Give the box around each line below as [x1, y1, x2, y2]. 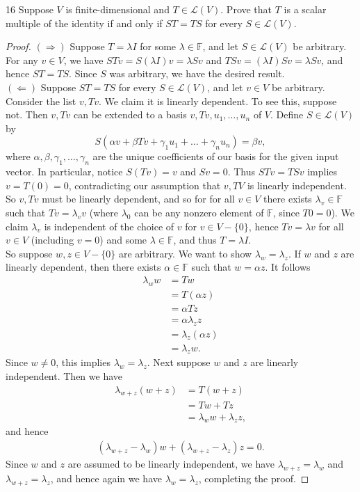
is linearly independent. [247, 177, 347, 192]
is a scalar [284, 2, 327, 16]
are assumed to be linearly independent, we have [67, 456, 275, 470]
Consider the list [6, 93, 76, 108]
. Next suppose [147, 355, 211, 370]
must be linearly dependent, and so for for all [42, 191, 235, 206]
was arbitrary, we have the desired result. [109, 66, 285, 81]
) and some [99, 232, 147, 247]
